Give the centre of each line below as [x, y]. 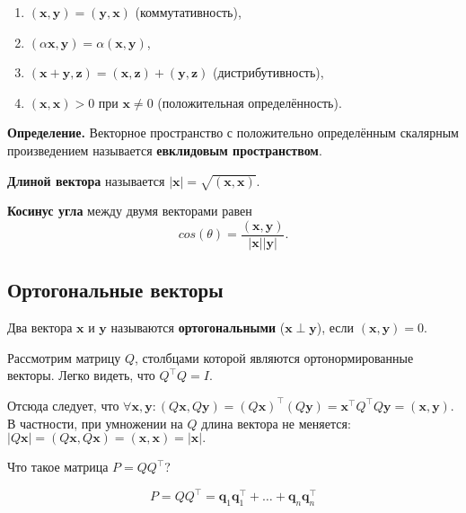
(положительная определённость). [250, 102]
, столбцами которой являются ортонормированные [274, 357]
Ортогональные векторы [115, 290]
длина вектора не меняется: [276, 423]
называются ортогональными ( [198, 327]
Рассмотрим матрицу [64, 357]
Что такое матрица [58, 467]
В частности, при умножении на [95, 423]
